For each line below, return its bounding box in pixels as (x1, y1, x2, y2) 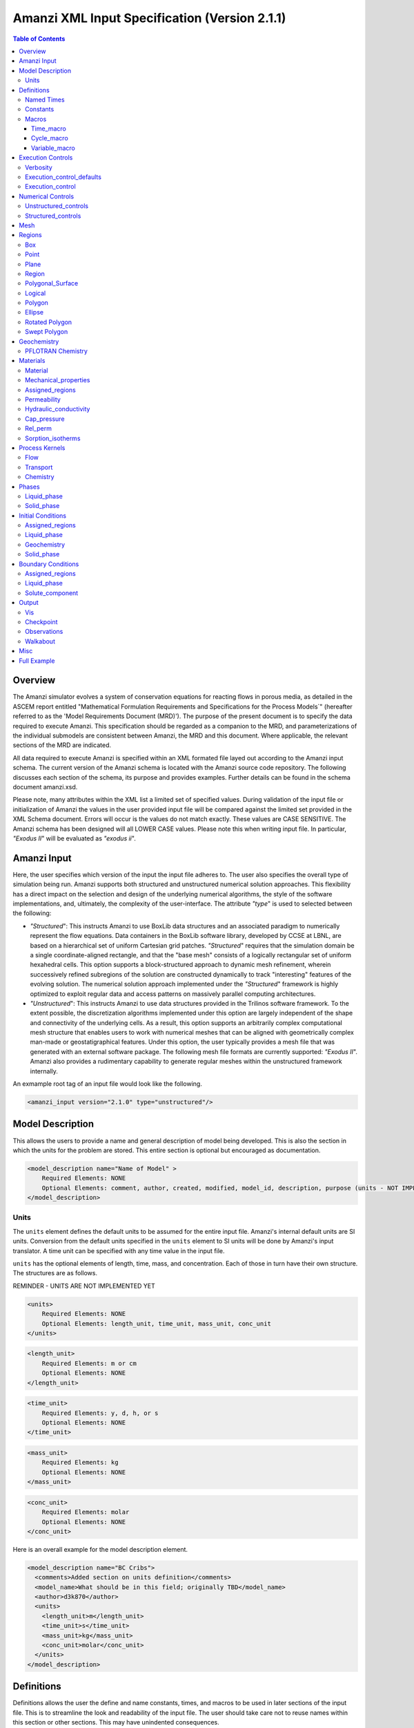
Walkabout (25, 637, 55, 646)
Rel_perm (25, 424, 52, 433)
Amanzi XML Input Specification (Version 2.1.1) (12, 10, 286, 26)
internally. (30, 1067, 59, 1075)
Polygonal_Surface (25, 279, 79, 288)
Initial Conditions (19, 511, 67, 520)
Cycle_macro (31, 134, 68, 142)
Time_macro (31, 124, 67, 133)
